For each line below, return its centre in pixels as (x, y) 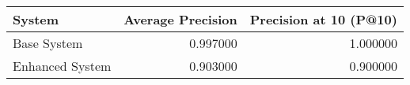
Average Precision (180, 19)
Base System (48, 43)
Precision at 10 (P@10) (323, 19)
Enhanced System (62, 66)
